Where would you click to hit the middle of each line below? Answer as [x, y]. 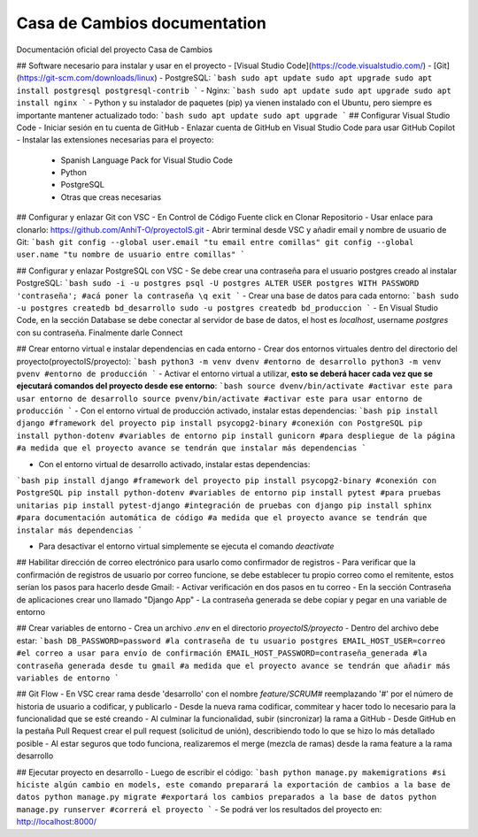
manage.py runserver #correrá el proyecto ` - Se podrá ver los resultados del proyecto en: [199, 809]
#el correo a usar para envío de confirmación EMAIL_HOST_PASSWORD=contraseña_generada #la [222, 653]
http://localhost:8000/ [57, 822]
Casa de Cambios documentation [142, 23]
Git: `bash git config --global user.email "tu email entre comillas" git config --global [215, 242]
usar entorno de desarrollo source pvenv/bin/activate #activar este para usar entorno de [220, 399]
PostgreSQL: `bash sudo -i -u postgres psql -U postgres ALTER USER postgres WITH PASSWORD [218, 283]
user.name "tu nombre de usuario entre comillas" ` [131, 255]
